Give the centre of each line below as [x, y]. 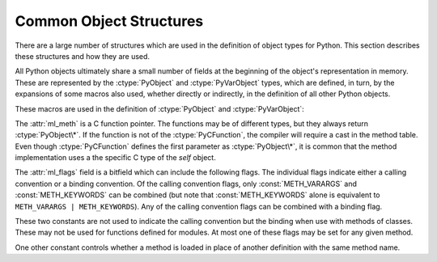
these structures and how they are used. [82, 56]
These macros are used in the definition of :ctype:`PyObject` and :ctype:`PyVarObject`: [160, 108]
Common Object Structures [109, 21]
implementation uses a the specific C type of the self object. [115, 158]
